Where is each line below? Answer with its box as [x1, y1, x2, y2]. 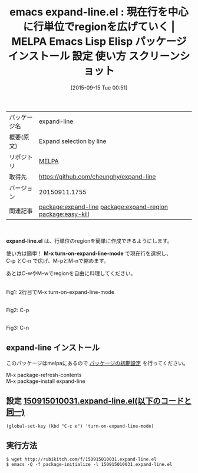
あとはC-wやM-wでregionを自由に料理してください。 [6, 269, 136, 277]
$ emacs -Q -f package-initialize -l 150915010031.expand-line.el [6, 462, 173, 468]
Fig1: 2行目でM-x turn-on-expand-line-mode [6, 288, 115, 295]
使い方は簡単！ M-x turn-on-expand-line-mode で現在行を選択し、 [6, 250, 172, 257]
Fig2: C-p [6, 306, 29, 313]
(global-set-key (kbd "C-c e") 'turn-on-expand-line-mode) [6, 423, 154, 429]
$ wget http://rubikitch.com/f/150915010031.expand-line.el [6, 457, 157, 462]
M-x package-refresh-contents [6, 371, 82, 378]
